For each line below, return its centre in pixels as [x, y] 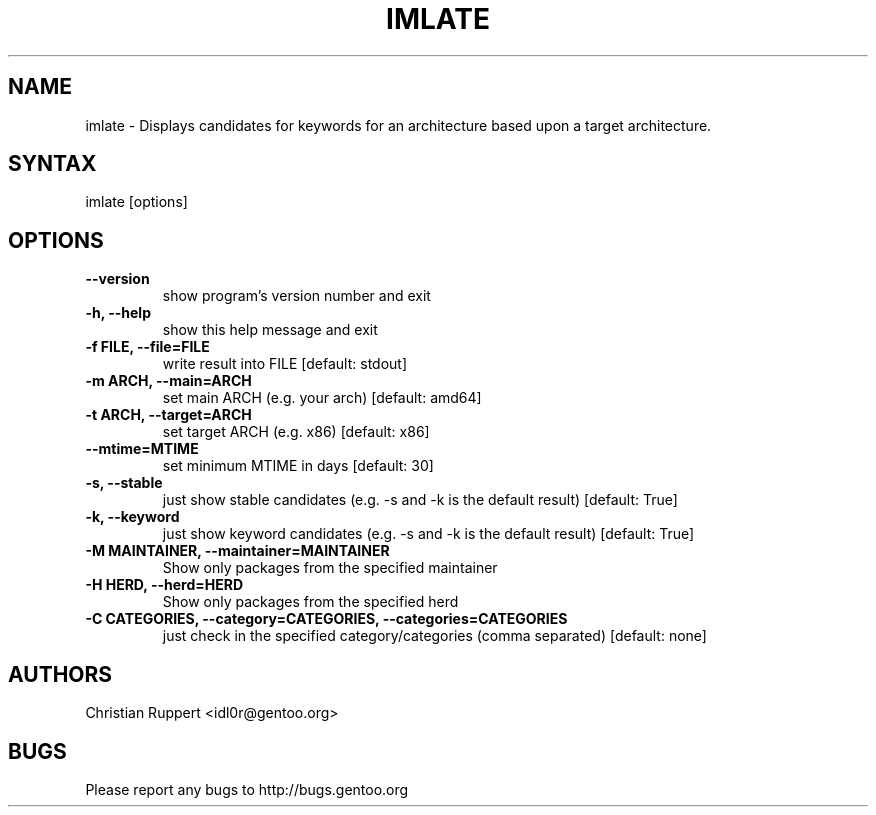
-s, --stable [124, 483]
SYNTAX [52, 164]
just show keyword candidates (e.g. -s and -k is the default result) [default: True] [428, 534]
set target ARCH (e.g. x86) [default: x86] [296, 432]
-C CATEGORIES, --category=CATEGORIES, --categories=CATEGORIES [326, 619]
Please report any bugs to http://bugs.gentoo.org [247, 789]
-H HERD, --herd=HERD [164, 585]
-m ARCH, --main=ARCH [168, 381]
